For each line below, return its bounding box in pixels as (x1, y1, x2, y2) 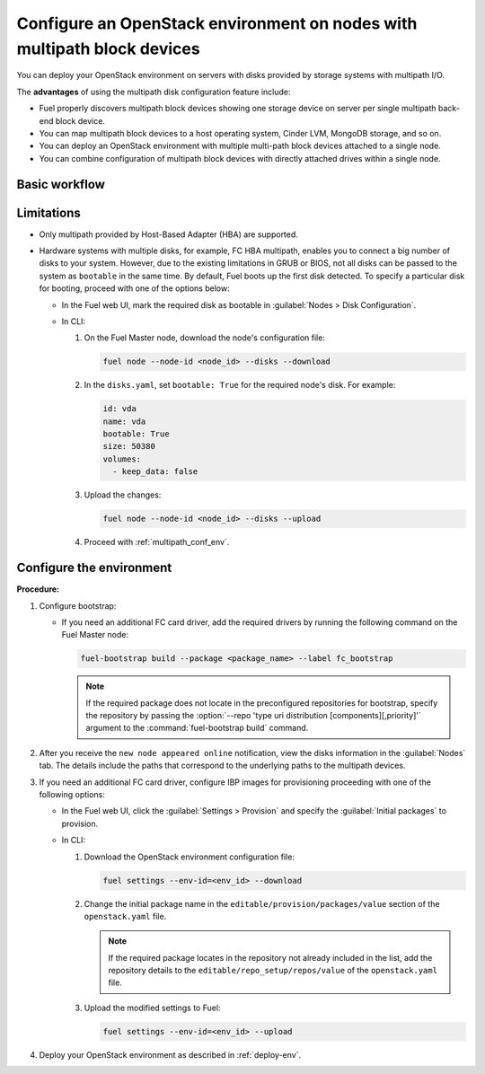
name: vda (102, 416, 146, 427)
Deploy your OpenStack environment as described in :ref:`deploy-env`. (39, 1049, 301, 1060)
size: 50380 (102, 441, 156, 452)
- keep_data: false (112, 467, 198, 477)
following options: (39, 788, 105, 799)
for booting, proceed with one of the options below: (39, 283, 230, 294)
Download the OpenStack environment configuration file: (84, 851, 295, 862)
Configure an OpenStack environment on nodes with (16, 13, 418, 33)
